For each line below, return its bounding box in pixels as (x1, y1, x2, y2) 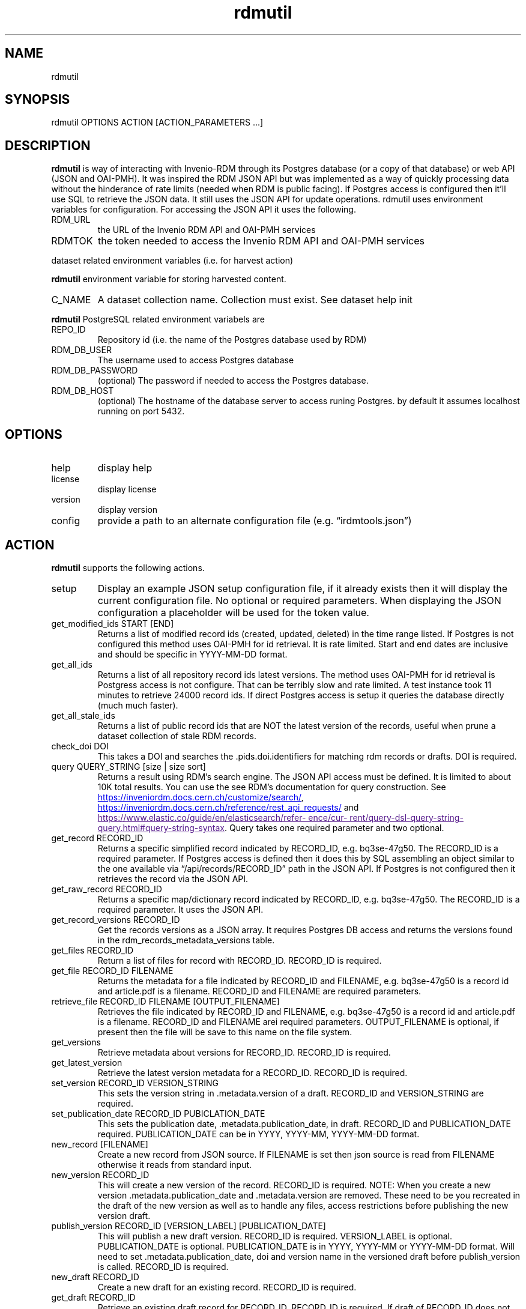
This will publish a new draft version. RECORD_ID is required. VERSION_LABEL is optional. (97, 1230, 452, 1241)
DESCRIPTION (5, 138, 91, 153)
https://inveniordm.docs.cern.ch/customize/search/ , (97, 791, 304, 802)
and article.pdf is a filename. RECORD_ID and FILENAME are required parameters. (97, 985, 422, 996)
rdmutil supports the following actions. (51, 562, 205, 573)
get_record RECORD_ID (51, 832, 144, 843)
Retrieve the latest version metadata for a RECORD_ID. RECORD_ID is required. (97, 1067, 408, 1078)
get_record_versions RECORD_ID (51, 914, 180, 925)
